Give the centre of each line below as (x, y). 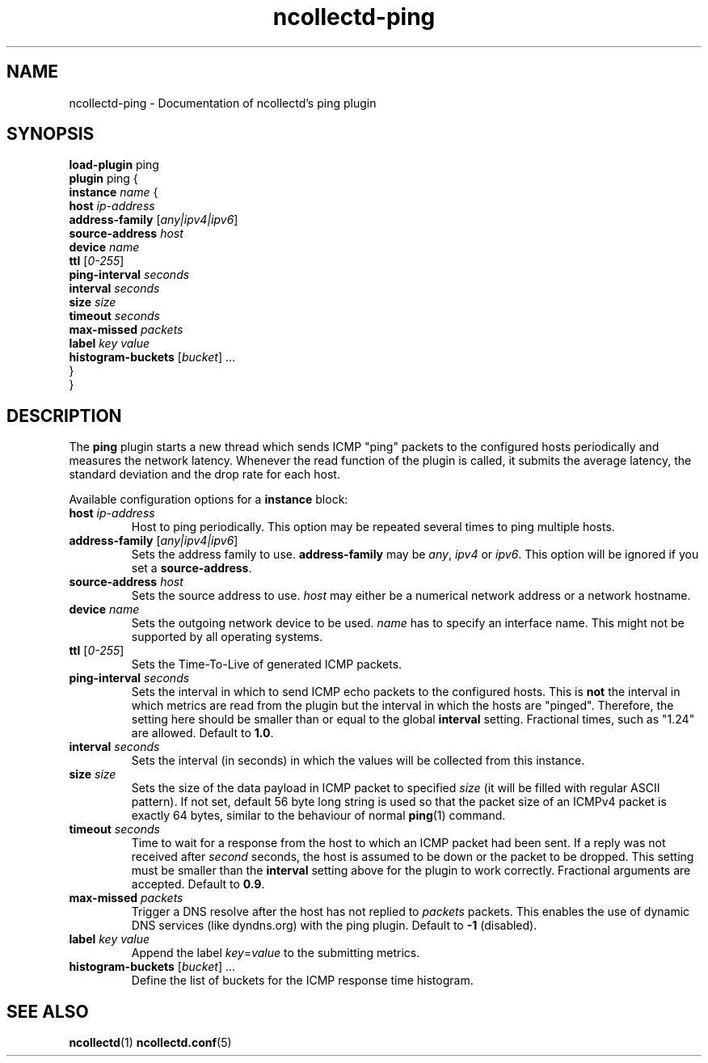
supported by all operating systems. (227, 637)
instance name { (114, 192)
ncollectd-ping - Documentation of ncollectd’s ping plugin (223, 103)
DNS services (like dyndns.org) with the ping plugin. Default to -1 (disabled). (334, 926)
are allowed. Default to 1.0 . (202, 733)
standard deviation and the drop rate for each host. (204, 475)
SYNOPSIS (51, 134)
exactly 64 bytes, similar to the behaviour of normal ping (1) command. (318, 816)
